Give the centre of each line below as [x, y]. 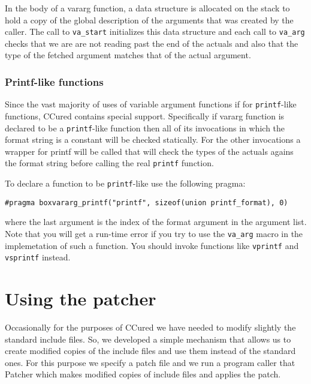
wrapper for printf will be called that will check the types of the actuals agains [149, 151]
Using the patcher [81, 298]
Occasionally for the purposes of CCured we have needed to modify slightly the [150, 327]
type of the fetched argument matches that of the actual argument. [128, 55]
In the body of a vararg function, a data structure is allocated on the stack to [147, 8]
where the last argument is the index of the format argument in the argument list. [156, 222]
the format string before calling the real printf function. [109, 163]
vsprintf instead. [38, 257]
